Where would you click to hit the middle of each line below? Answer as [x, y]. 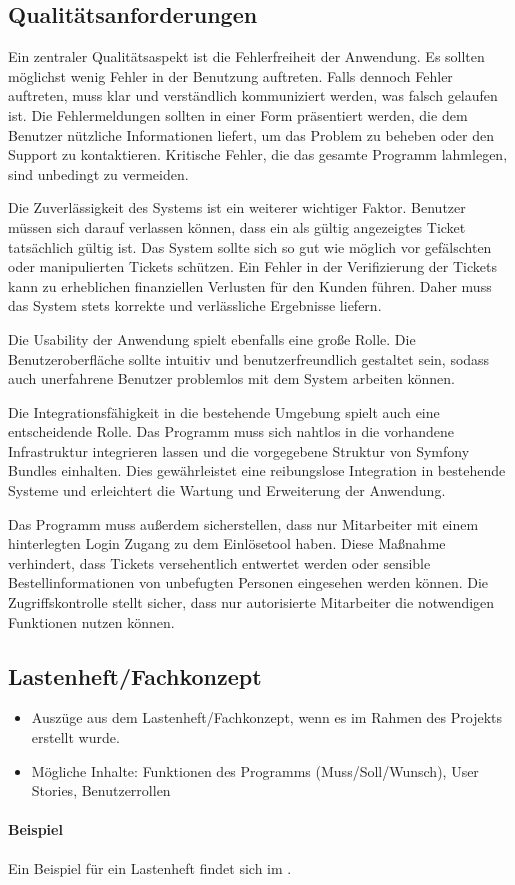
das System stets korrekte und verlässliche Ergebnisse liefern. [195, 305]
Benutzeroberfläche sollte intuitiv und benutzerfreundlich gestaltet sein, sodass [249, 358]
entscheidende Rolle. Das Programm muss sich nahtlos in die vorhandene [231, 431]
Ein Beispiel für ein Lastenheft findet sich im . [150, 867]
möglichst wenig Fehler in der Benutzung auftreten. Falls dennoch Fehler [230, 75]
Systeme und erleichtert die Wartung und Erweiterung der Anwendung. [227, 490]
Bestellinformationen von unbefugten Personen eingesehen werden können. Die [248, 582]
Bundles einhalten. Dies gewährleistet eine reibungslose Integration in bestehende [257, 470]
